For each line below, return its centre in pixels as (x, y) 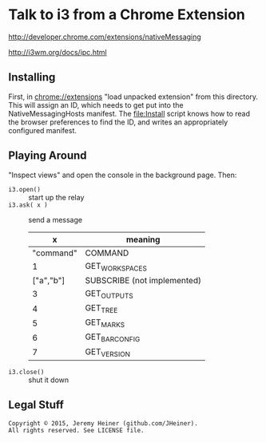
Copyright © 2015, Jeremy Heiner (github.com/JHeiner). (103, 423)
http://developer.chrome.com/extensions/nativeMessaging (105, 37)
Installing (32, 77)
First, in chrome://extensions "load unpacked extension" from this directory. (133, 97)
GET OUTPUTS (109, 294)
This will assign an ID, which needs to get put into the (96, 105)
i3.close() (26, 372)
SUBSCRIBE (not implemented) (143, 280)
